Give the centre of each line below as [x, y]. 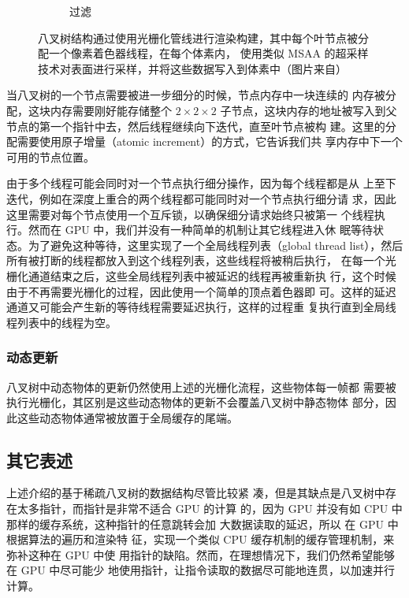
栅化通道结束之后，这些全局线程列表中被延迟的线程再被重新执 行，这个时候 [201, 275]
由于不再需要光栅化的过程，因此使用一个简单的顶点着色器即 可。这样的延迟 [201, 291]
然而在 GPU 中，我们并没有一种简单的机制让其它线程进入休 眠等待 [201, 230]
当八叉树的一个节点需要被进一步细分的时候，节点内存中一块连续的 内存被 [196, 95]
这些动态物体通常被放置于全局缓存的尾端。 [127, 417]
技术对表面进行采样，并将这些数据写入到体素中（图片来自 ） [192, 68]
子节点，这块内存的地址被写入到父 [309, 110]
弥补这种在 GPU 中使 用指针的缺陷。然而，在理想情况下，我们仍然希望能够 [201, 554]
